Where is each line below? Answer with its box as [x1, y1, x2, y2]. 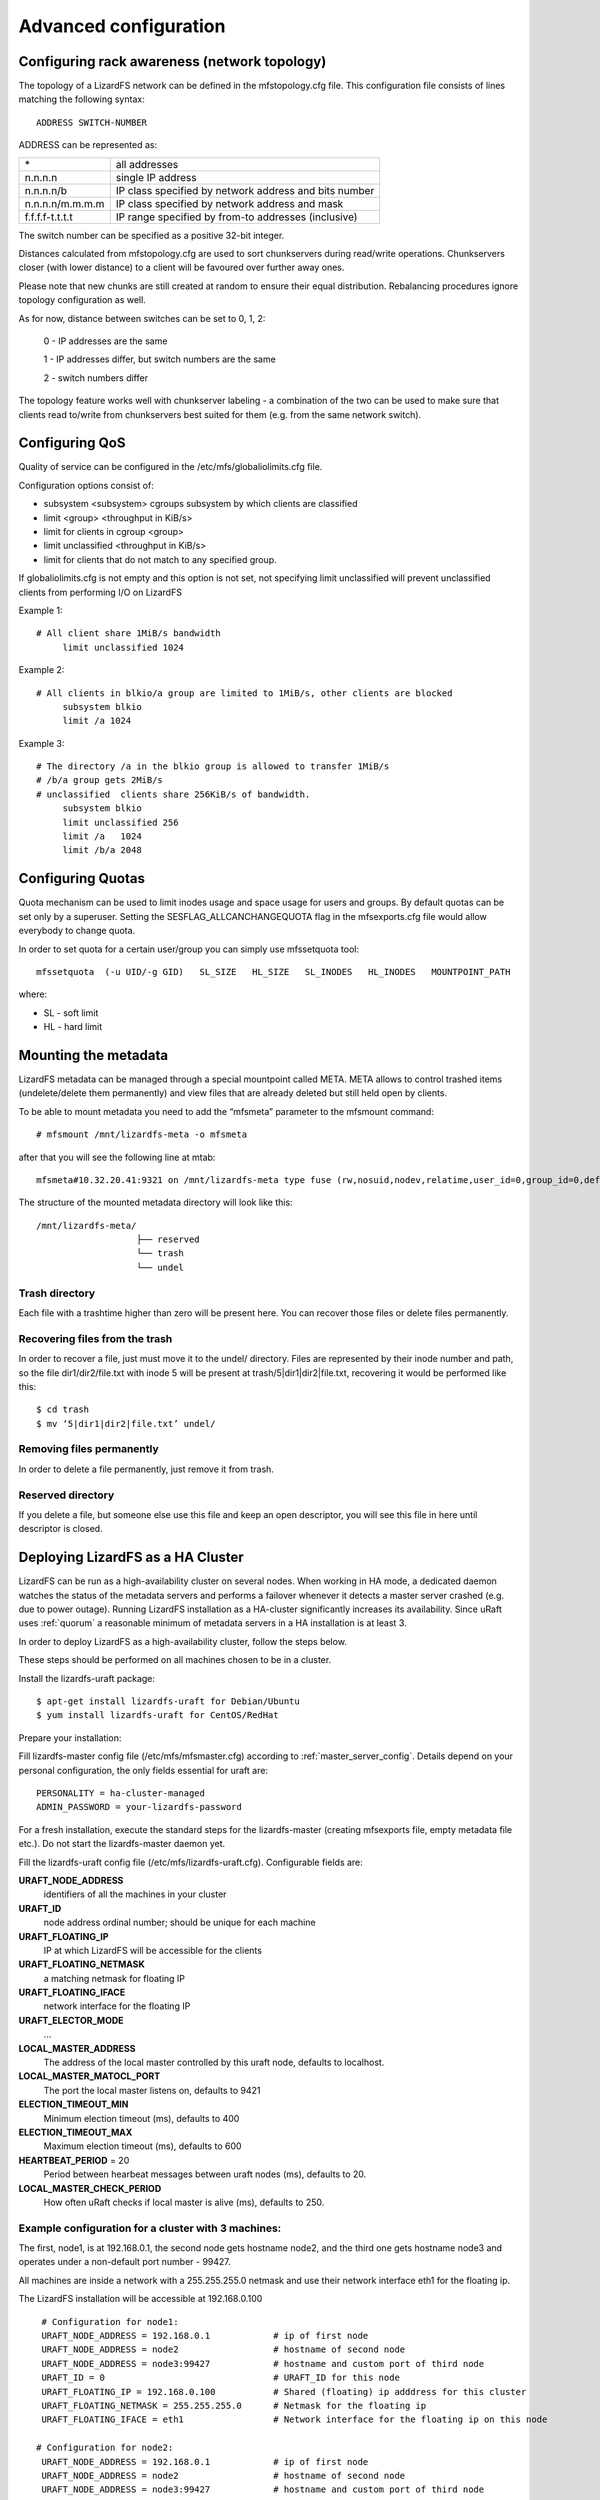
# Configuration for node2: [36, 2442, 174, 2454]
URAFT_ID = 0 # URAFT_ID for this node [41, 2372, 400, 2384]
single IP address [115, 170, 197, 184]
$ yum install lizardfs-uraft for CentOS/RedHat [36, 1710, 279, 1721]
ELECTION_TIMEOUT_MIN [18, 2098, 129, 2110]
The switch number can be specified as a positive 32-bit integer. [18, 229, 285, 241]
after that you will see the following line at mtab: [18, 1151, 216, 1163]
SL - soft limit [43, 1006, 99, 1019]
